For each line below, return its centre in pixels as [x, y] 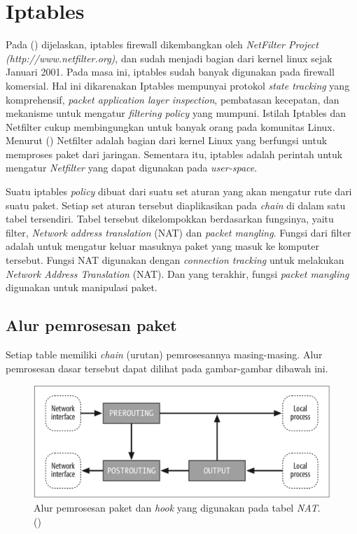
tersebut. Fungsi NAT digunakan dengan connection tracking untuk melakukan [175, 260]
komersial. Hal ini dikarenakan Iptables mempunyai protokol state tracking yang [178, 85]
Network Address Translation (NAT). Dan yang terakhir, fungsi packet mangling [177, 273]
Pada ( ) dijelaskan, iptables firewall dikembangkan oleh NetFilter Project [162, 44]
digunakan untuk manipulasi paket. [82, 287]
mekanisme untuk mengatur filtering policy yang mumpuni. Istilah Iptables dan [176, 113]
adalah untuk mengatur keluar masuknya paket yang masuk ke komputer [162, 246]
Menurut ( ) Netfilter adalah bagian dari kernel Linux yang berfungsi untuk [167, 140]
